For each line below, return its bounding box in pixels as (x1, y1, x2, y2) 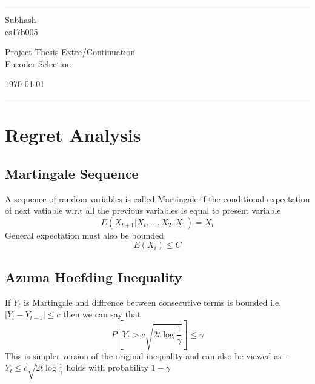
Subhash (5, 13, 36, 25)
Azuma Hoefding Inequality (5, 267, 182, 286)
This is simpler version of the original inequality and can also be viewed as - (5, 349, 288, 362)
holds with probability (66, 361, 148, 374)
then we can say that (63, 308, 141, 320)
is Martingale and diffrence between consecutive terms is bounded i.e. (24, 296, 282, 308)
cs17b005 (5, 25, 38, 38)
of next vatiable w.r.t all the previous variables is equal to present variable (5, 204, 281, 217)
